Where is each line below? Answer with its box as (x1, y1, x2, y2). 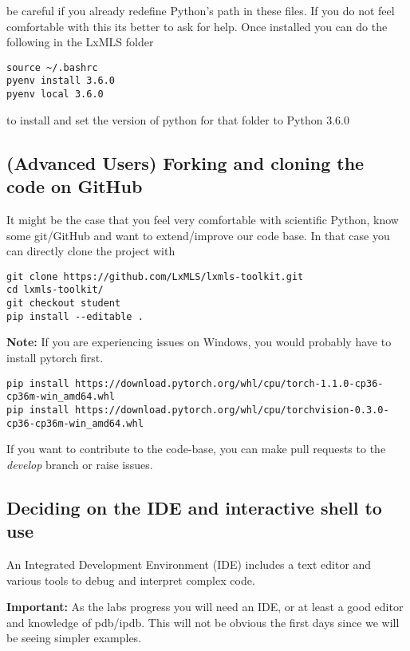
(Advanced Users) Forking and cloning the (6, 150, 365, 175)
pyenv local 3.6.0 (6, 89, 104, 101)
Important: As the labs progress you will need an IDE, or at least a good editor (6, 598, 404, 615)
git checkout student (6, 298, 121, 310)
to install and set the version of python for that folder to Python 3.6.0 (6, 111, 349, 128)
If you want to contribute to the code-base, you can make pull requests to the (6, 440, 386, 457)
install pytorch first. (6, 349, 104, 365)
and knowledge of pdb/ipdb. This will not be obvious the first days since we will (6, 614, 400, 630)
